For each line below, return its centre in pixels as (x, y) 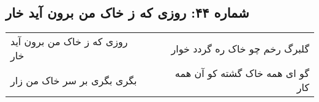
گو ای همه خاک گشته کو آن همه (242, 73)
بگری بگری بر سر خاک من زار (74, 80)
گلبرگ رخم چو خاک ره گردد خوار (240, 48)
